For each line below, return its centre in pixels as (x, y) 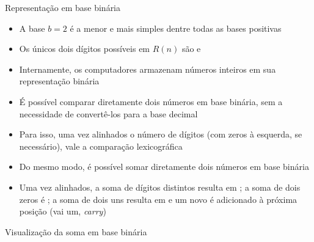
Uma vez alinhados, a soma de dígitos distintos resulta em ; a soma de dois (160, 187)
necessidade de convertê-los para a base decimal (108, 113)
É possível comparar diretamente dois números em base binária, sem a (151, 101)
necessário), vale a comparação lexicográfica (101, 146)
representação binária (59, 81)
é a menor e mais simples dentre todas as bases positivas (176, 28)
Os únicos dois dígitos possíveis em (85, 49)
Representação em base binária (63, 7)
